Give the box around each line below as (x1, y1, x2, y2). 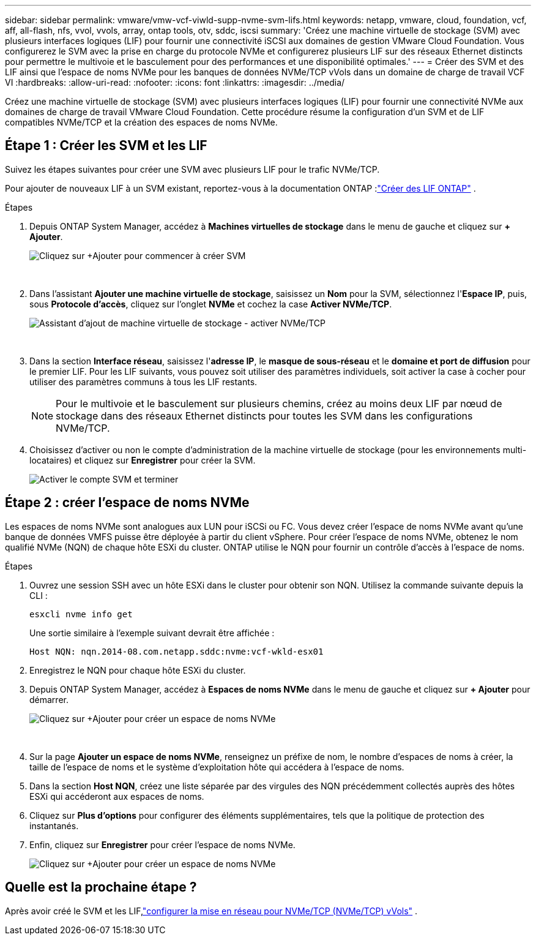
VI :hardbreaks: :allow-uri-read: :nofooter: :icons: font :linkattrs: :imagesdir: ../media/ (5, 77, 345, 88)
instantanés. (29, 820, 79, 831)
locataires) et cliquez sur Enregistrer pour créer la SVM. (29, 454, 256, 465)
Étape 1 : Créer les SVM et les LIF (5, 138, 207, 154)
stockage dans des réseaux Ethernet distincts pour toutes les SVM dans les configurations (56, 409, 473, 422)
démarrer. (29, 694, 69, 705)
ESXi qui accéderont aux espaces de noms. (29, 791, 204, 802)
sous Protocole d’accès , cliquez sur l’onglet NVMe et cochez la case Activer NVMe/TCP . (29, 298, 392, 309)
